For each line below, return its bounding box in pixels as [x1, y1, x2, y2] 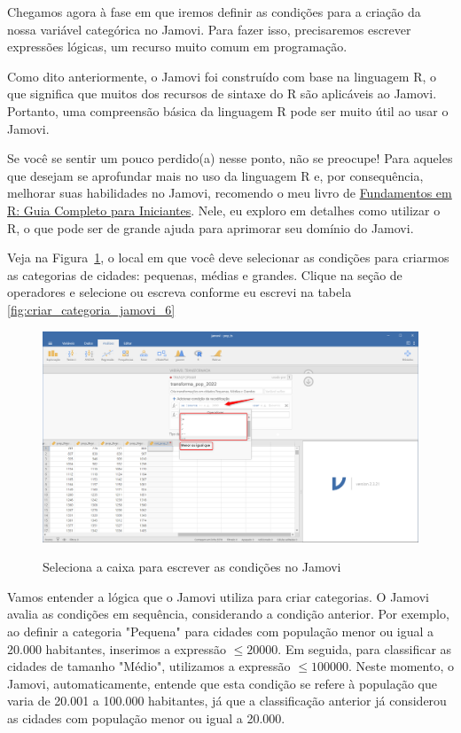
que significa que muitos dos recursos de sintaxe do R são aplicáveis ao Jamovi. [7, 84, 437, 103]
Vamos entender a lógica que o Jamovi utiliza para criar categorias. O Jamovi [7, 587, 429, 605]
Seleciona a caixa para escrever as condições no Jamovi [43, 558, 341, 576]
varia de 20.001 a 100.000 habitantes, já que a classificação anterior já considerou [7, 691, 447, 710]
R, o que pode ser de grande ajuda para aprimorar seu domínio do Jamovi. [7, 218, 414, 237]
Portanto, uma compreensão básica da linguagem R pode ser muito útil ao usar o [7, 101, 449, 120]
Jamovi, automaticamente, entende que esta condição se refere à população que [7, 674, 437, 692]
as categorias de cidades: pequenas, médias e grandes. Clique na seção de [7, 265, 402, 284]
